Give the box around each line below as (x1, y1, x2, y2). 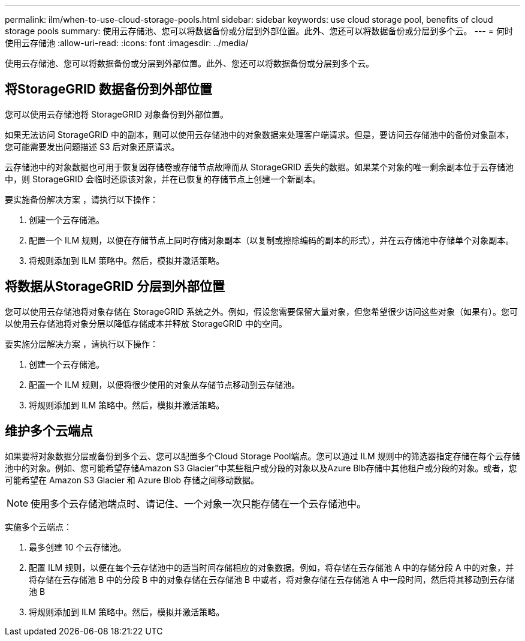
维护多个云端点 (5, 423, 93, 439)
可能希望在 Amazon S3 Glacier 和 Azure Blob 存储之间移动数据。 (5, 474, 260, 485)
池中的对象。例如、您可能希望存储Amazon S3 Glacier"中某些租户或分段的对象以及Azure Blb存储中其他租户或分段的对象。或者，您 (5, 462, 517, 473)
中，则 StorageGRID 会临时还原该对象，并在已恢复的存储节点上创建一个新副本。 (5, 173, 321, 184)
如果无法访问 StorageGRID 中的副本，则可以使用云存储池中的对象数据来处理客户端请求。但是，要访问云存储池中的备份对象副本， (5, 129, 514, 140)
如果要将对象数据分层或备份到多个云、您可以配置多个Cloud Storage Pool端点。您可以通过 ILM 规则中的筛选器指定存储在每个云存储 (5, 450, 520, 461)
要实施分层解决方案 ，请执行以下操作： (5, 338, 158, 349)
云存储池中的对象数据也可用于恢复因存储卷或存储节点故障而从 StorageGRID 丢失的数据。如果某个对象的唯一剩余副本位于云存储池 (5, 161, 514, 172)
